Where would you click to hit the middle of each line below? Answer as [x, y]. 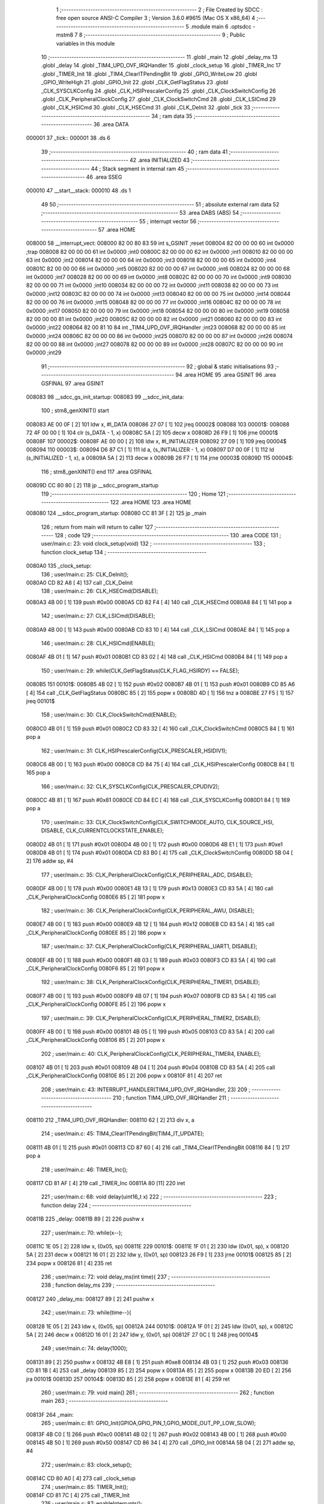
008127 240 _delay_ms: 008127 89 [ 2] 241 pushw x [90, 1299]
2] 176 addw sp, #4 [50, 861]
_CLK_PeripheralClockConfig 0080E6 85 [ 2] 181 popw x [95, 897]
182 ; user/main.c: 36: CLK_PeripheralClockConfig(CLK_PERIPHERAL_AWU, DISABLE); [148, 910]
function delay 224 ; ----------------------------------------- [116, 1205]
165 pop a [38, 772]
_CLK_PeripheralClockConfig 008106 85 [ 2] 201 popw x [95, 1040]
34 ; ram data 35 [172, 116]
